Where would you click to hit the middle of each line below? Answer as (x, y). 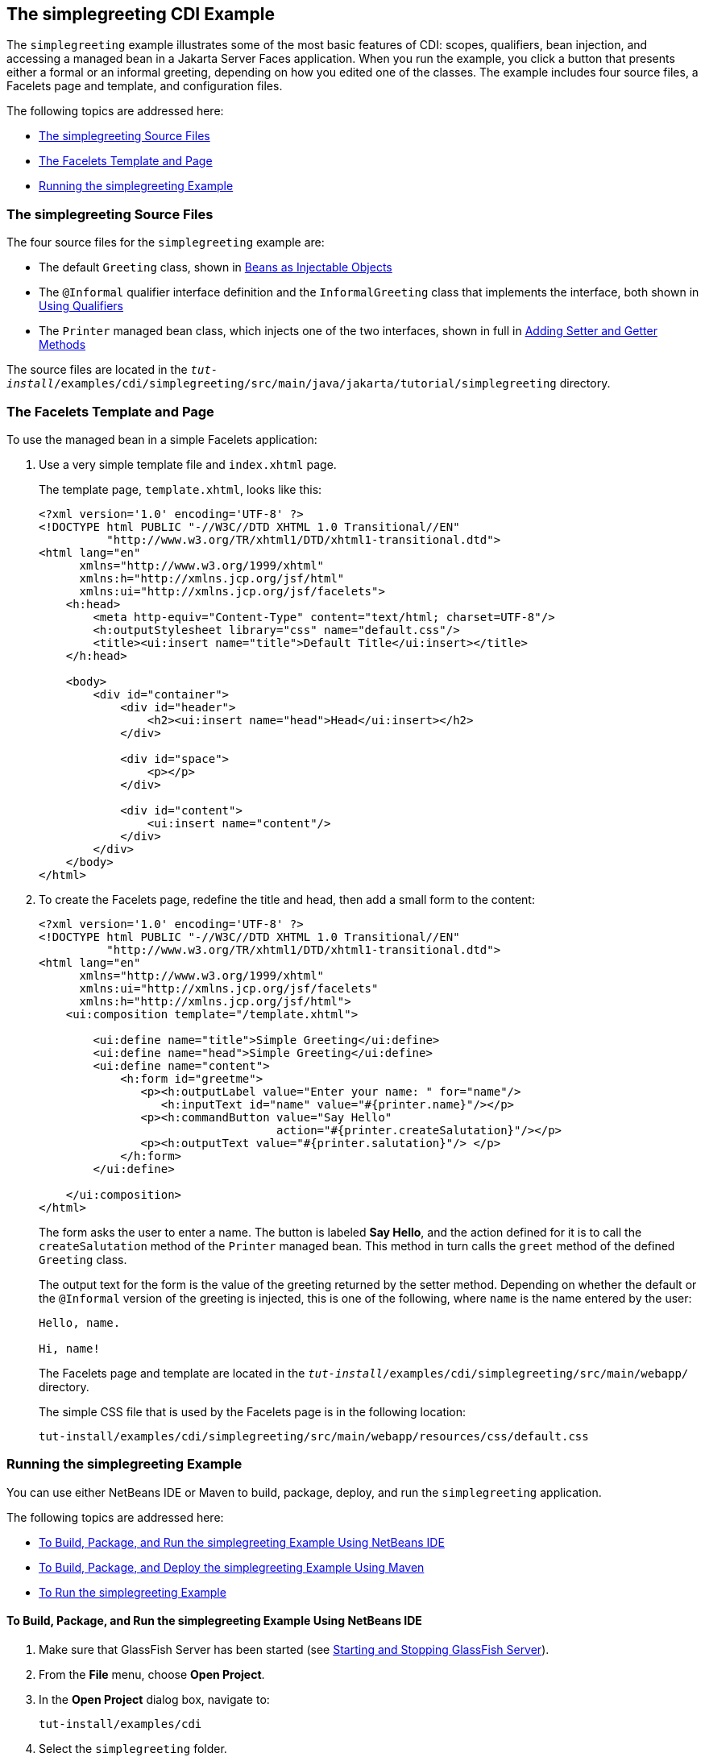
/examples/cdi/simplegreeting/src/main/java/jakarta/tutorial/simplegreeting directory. (332, 383)
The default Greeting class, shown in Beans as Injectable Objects (216, 267)
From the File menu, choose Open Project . (152, 1674)
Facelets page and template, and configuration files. (145, 86)
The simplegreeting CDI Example (141, 14)
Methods (62, 345)
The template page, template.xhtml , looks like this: (180, 489)
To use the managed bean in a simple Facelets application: (162, 439)
